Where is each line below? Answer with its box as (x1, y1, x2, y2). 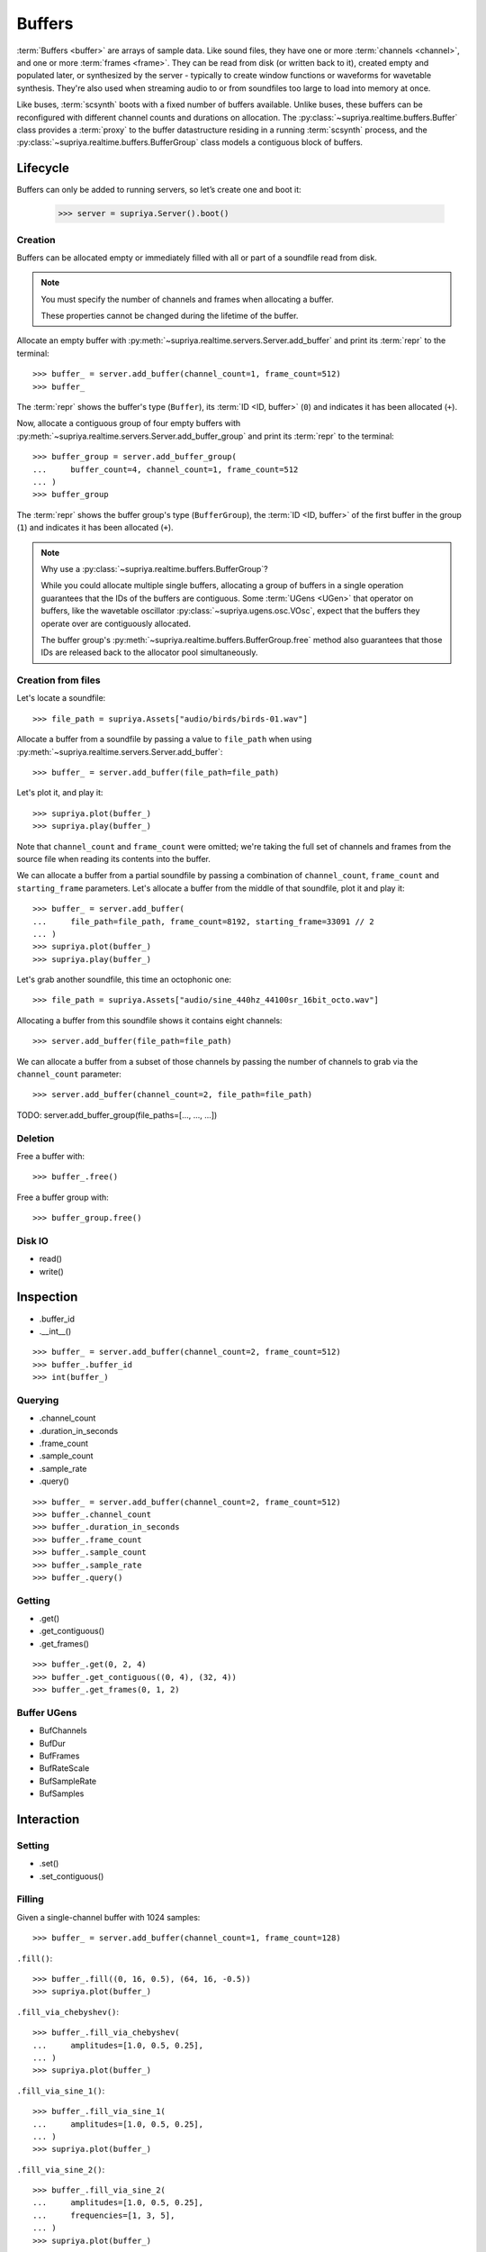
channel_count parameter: (16, 1068, 121, 1080)
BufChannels (39, 1725, 87, 1736)
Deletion (16, 1131, 55, 1144)
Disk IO (16, 1234, 49, 1247)
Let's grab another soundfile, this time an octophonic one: (16, 974, 232, 985)
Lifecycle (16, 160, 69, 176)
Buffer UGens (16, 1706, 77, 1719)
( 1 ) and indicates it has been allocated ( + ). (16, 522, 175, 533)
